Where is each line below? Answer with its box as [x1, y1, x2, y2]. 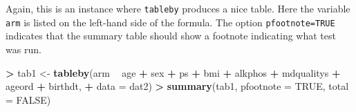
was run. [6, 41, 41, 56]
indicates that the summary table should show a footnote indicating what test [6, 28, 336, 43]
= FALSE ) [6, 92, 51, 106]
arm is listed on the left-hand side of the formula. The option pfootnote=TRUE [6, 15, 335, 29]
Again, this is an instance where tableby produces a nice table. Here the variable [6, 1, 350, 15]
